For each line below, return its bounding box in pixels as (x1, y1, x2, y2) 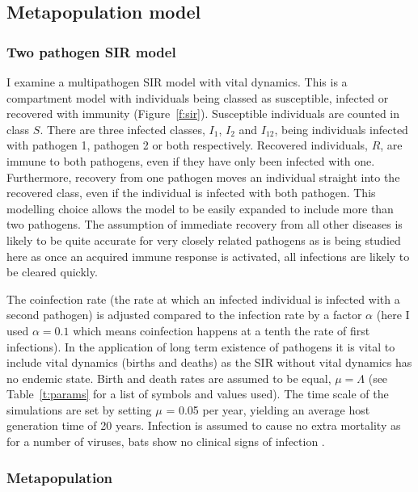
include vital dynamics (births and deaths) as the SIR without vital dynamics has (6, 354, 412, 371)
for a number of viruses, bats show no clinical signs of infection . (6, 433, 325, 450)
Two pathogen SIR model (6, 41, 176, 61)
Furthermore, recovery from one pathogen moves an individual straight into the (6, 168, 400, 185)
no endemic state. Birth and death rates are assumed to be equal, (6, 369, 331, 386)
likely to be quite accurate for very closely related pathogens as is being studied (6, 231, 401, 248)
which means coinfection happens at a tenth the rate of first (73, 322, 370, 339)
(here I (376, 306, 410, 323)
